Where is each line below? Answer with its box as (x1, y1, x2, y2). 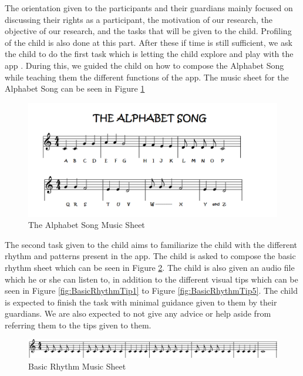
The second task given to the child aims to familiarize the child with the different (5, 238, 298, 250)
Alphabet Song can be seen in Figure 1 (5, 82, 145, 95)
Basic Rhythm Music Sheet (28, 360, 126, 372)
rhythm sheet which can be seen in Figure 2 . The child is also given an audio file (5, 261, 295, 273)
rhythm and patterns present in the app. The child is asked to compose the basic (5, 250, 296, 262)
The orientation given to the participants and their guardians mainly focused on (5, 2, 293, 14)
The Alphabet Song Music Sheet (28, 219, 145, 231)
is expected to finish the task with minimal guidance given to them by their (5, 296, 277, 308)
